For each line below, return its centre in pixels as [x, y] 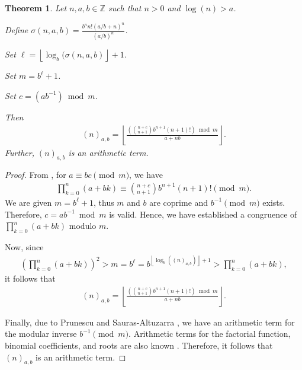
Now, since [24, 246]
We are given [28, 202]
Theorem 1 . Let [36, 8]
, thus [104, 202]
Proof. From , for [36, 175]
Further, [20, 152]
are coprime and [179, 202]
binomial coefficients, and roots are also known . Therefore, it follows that [139, 345]
